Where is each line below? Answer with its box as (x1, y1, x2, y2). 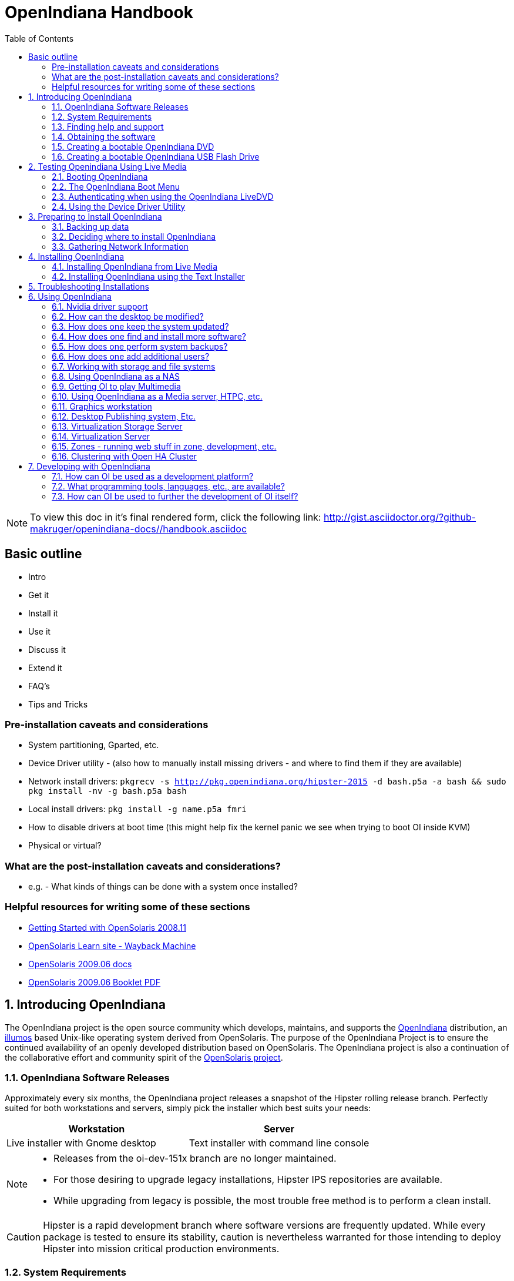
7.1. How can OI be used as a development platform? (52, 471, 254, 481)
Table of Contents (5, 33, 74, 43)
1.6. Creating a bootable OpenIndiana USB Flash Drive (52, 151, 260, 162)
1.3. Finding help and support (52, 121, 164, 132)
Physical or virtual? (28, 840, 102, 851)
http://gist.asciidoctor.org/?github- (323, 511, 476, 523)
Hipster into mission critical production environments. (43, 1243, 280, 1255)
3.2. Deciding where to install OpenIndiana (52, 231, 216, 242)
